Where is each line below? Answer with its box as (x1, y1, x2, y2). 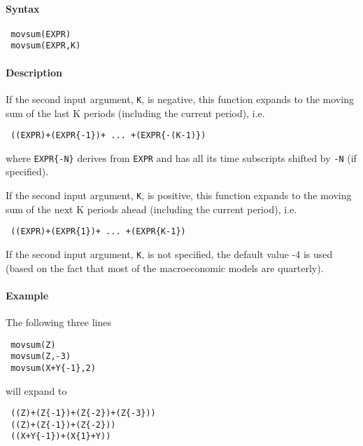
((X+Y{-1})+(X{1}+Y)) (10, 431, 111, 442)
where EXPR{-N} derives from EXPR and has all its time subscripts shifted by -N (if (6, 150, 357, 165)
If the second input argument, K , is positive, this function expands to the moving (6, 188, 352, 203)
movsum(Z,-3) (10, 351, 71, 362)
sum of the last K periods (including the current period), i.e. (6, 105, 265, 120)
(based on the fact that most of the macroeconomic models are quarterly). (6, 260, 324, 275)
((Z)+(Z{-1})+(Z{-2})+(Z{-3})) (10, 408, 156, 419)
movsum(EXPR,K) (10, 41, 81, 51)
